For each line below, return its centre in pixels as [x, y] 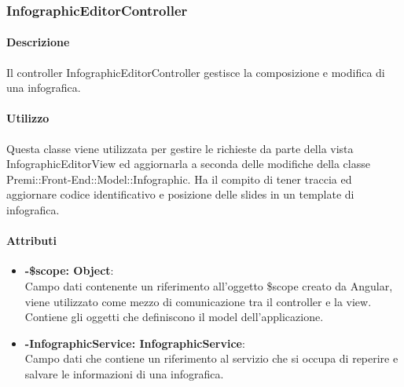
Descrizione [38, 42]
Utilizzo [28, 118]
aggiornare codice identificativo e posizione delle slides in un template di [180, 194]
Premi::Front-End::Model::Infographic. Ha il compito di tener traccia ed [179, 179]
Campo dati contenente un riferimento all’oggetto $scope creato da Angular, [209, 285]
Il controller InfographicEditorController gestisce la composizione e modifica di [196, 72]
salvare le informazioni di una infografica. [124, 373]
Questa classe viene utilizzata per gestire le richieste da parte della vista [180, 148]
